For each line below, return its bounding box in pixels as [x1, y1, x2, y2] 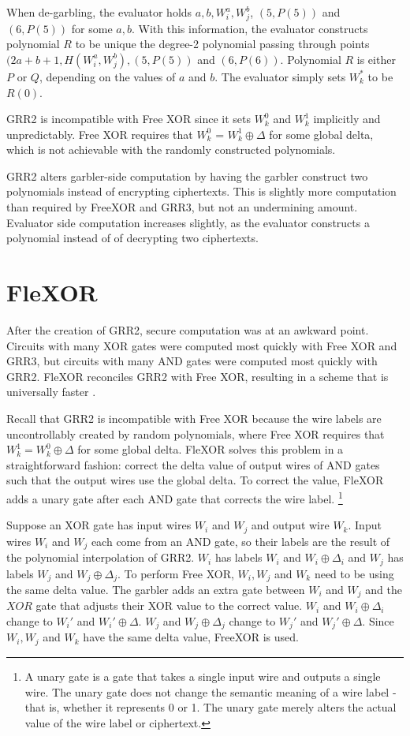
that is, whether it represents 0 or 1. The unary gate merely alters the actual [24, 699, 397, 715]
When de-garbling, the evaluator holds [6, 4, 192, 20]
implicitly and [313, 110, 381, 127]
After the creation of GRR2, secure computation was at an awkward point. [6, 321, 369, 338]
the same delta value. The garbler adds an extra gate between [6, 581, 305, 597]
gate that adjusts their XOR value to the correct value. [35, 597, 303, 614]
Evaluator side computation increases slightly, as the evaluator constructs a [6, 214, 370, 230]
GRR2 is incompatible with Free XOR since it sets [6, 110, 251, 127]
